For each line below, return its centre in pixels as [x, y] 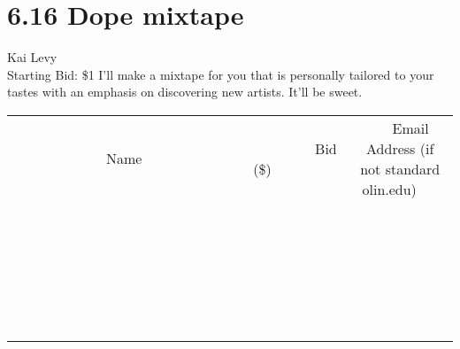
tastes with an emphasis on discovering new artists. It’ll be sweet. [185, 92]
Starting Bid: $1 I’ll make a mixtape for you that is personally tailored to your [221, 74]
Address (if [400, 148]
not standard [400, 168]
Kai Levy [32, 57]
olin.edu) [389, 189]
